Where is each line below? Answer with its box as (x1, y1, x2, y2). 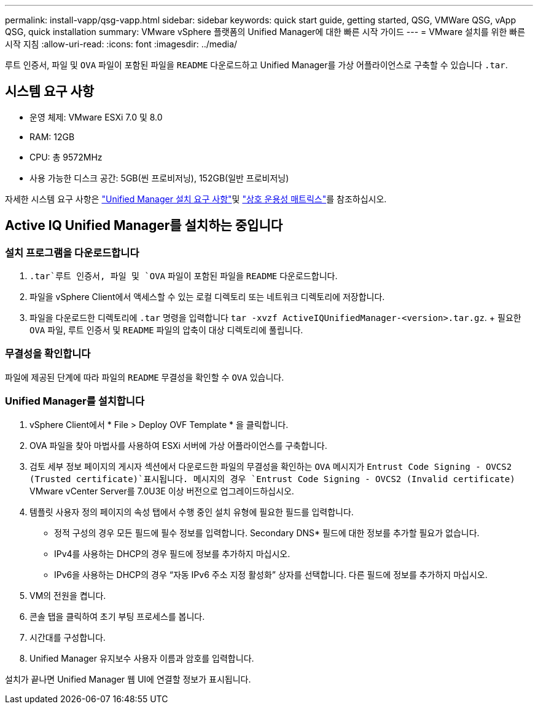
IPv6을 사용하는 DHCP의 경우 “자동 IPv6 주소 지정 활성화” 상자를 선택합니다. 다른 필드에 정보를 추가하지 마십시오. (54, 569, 488, 580)
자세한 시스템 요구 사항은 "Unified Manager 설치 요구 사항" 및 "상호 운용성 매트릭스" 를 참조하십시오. (5, 193, 387, 204)
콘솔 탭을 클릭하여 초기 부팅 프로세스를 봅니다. (29, 611, 205, 622)
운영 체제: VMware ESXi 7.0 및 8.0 (29, 111, 163, 122)
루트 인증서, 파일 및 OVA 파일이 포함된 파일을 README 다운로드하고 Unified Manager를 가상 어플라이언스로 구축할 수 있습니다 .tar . (5, 60, 508, 70)
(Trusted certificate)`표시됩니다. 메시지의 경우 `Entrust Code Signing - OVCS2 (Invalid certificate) (29, 473, 515, 484)
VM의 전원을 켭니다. (29, 590, 106, 601)
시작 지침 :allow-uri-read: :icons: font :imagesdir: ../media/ (5, 39, 238, 49)
